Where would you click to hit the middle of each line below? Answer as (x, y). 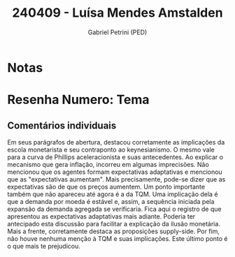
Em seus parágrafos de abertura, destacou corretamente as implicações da (116, 142)
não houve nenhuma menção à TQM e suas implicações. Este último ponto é (118, 238)
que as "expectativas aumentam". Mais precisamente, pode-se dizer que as (116, 179)
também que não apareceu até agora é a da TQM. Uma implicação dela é (113, 194)
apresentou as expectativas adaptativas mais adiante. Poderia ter (101, 216)
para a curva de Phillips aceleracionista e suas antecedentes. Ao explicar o (115, 157)
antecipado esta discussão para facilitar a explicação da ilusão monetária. (114, 223)
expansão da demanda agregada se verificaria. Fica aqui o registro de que (114, 209)
